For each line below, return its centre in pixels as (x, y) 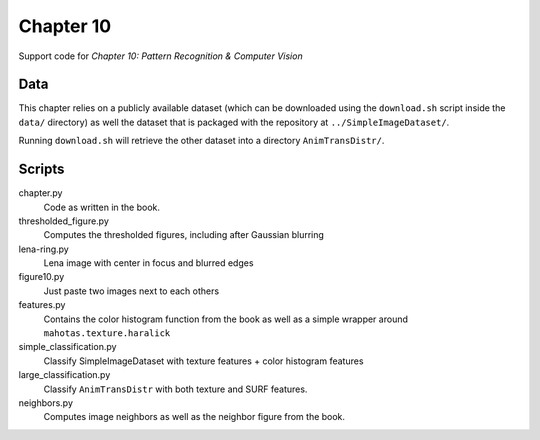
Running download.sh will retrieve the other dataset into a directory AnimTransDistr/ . (201, 141)
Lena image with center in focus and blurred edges (148, 263)
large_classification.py (64, 375)
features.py (42, 305)
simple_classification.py (67, 347)
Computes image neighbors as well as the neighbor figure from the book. (194, 417)
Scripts (41, 169)
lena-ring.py (43, 249)
